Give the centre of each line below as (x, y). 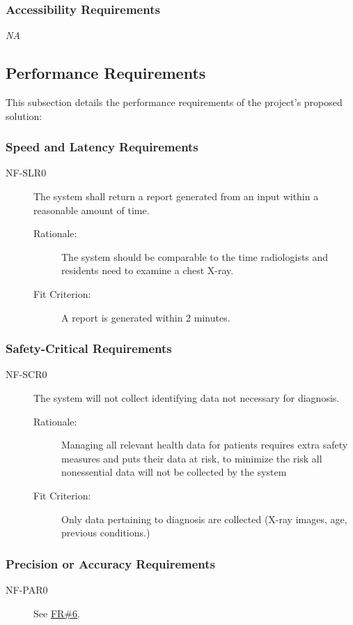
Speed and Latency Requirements (102, 147)
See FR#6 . (57, 613)
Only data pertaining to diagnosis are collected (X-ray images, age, (204, 519)
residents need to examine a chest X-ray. (148, 270)
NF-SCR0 (26, 374)
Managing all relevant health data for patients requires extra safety (205, 445)
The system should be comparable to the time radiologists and (195, 256)
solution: (24, 115)
